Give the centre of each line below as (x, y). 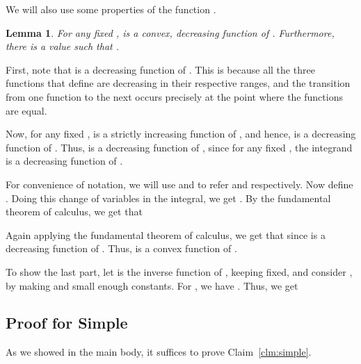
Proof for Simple (67, 323)
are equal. (26, 110)
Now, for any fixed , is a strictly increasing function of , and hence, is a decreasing (181, 134)
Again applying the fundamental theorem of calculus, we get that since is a (166, 234)
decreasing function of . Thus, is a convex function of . (121, 248)
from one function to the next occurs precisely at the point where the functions (174, 96)
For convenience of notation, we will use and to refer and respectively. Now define (179, 184)
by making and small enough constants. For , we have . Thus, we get (152, 285)
